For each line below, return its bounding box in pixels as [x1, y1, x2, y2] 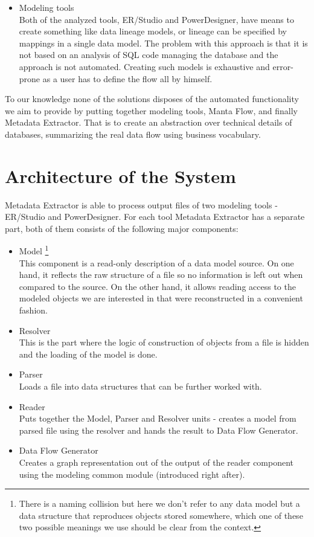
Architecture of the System [5, 163, 236, 188]
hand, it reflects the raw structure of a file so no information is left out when [19, 268, 303, 281]
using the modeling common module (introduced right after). [19, 468, 245, 480]
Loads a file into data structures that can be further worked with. [19, 380, 262, 393]
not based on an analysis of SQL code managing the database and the [19, 48, 278, 61]
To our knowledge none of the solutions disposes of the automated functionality [5, 92, 299, 105]
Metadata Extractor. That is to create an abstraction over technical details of [5, 116, 292, 129]
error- [272, 60, 293, 72]
